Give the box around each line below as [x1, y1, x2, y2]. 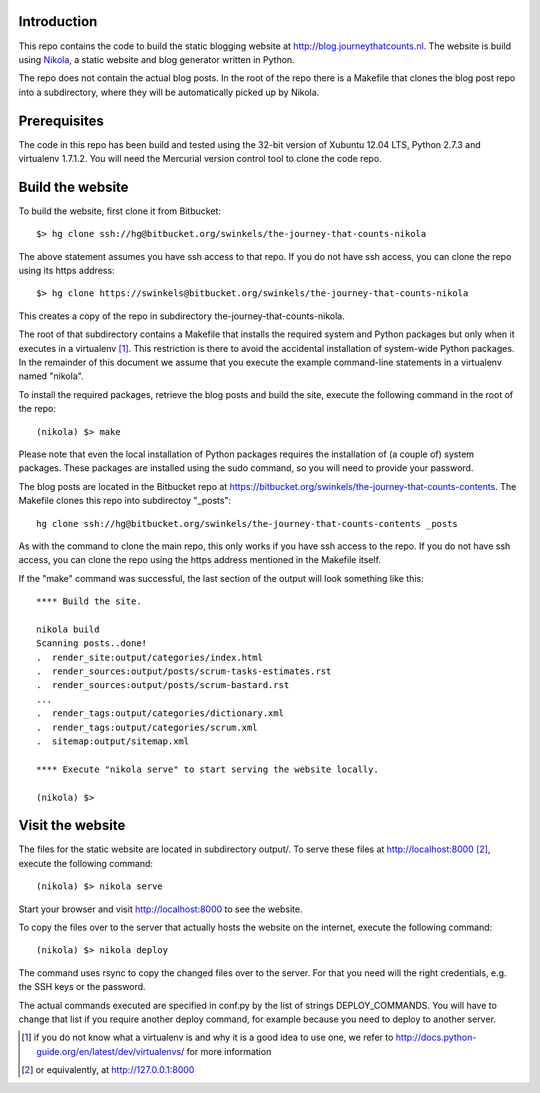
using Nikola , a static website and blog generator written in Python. [18, 53, 295, 65]
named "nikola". [18, 370, 84, 382]
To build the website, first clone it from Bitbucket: [18, 205, 222, 217]
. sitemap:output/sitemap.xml [36, 736, 190, 747]
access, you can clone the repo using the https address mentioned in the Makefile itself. [18, 554, 382, 566]
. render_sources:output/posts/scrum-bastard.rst [36, 680, 290, 691]
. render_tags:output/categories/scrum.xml [36, 721, 259, 733]
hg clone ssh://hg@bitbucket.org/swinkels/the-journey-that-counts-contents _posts [36, 518, 459, 529]
